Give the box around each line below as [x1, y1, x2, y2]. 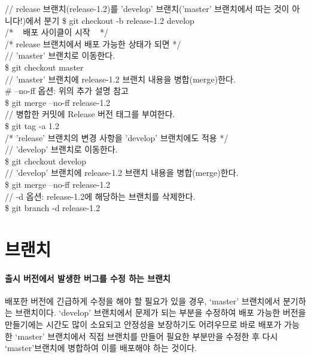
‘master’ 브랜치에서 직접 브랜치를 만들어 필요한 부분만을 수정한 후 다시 [15, 329, 278, 342]
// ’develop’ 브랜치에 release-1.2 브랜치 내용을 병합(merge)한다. [5, 166, 239, 179]
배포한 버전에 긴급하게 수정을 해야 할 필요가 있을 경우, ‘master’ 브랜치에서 [5, 294, 280, 307]
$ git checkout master [5, 60, 84, 73]
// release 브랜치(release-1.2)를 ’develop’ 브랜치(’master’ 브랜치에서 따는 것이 [5, 2, 289, 14]
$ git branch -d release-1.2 [5, 202, 100, 214]
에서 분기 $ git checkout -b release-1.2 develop [26, 14, 194, 26]
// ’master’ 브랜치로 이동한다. [5, 49, 115, 62]
